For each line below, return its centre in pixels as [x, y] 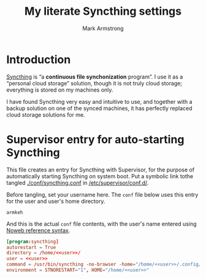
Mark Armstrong [103, 28]
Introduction [39, 59]
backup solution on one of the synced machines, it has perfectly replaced [99, 108]
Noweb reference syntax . [38, 230]
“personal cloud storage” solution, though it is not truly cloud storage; [94, 83]
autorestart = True [31, 247]
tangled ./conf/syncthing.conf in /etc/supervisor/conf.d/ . [78, 183]
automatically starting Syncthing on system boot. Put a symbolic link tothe [100, 176]
